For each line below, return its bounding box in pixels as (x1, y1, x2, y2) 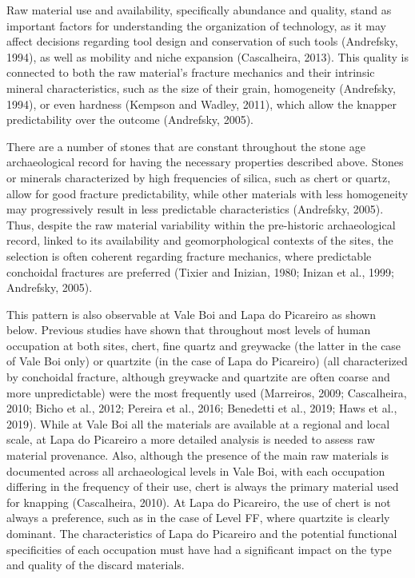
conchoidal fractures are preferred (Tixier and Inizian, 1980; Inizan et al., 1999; (6, 263, 394, 280)
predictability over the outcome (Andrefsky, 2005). (6, 111, 253, 128)
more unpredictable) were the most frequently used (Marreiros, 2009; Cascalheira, (6, 384, 407, 401)
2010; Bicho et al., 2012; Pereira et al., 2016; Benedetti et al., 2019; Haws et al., (6, 400, 397, 417)
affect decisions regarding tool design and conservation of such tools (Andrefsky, (6, 33, 398, 50)
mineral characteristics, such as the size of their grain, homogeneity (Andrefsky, (6, 79, 396, 96)
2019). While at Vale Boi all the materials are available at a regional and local (6, 415, 390, 432)
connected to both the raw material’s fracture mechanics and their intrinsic (6, 64, 375, 81)
